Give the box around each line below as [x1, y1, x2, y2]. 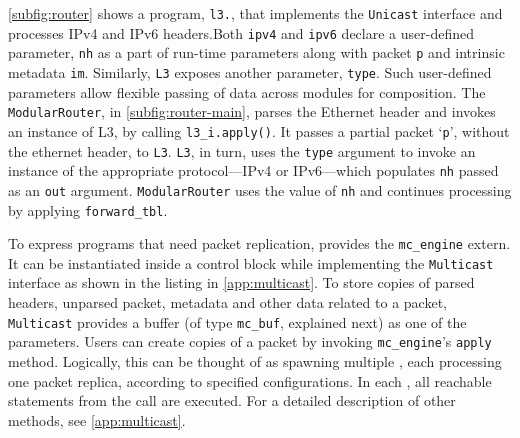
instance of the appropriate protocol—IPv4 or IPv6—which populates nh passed [8, 160, 499, 181]
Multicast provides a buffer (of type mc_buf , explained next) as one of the [8, 311, 467, 332]
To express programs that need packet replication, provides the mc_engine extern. [8, 233, 511, 254]
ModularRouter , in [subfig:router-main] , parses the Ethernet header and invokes [8, 101, 496, 122]
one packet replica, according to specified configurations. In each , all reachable [8, 370, 492, 391]
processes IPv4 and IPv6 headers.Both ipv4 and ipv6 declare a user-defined [8, 22, 474, 43]
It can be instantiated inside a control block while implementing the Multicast [8, 252, 494, 273]
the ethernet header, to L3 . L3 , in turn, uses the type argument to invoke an [8, 140, 476, 161]
